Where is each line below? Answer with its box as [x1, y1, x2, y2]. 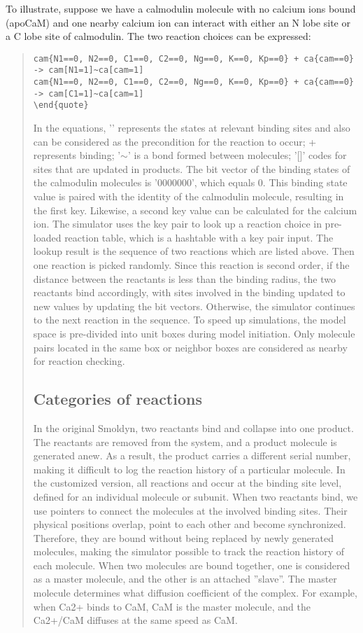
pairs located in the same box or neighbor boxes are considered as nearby [33, 340, 348, 354]
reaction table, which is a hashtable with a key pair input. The [64, 230, 334, 244]
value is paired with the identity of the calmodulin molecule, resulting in [33, 189, 344, 204]
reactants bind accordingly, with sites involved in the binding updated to [33, 285, 346, 300]
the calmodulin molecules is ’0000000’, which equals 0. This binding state [33, 175, 348, 190]
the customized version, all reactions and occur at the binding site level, [33, 475, 342, 490]
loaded [33, 230, 62, 244]
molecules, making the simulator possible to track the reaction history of [33, 544, 345, 559]
